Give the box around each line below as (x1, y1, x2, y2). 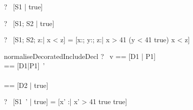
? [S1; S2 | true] (4, 18, 55, 28)
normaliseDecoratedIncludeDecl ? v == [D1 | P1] (4, 51, 156, 61)
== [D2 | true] (4, 80, 49, 90)
